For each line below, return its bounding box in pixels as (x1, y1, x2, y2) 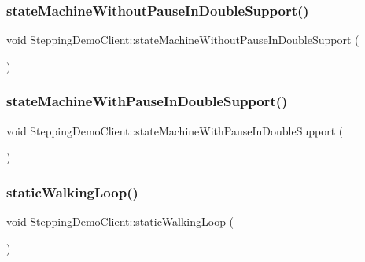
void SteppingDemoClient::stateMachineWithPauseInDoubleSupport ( (6, 122, 344, 138)
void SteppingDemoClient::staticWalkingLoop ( (6, 213, 234, 230)
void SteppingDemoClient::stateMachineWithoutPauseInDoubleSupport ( (6, 31, 359, 48)
